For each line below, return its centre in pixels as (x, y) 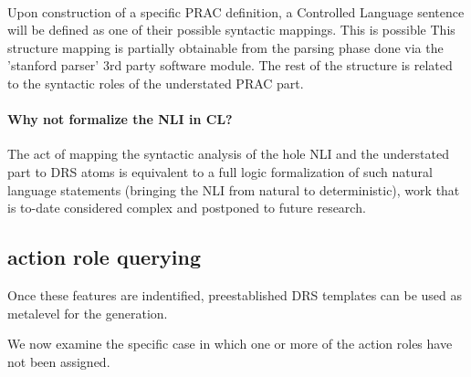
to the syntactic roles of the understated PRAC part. (156, 83)
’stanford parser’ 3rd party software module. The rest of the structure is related (230, 65)
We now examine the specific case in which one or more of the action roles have (230, 344)
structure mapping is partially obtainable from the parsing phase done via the (225, 47)
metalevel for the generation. (88, 313)
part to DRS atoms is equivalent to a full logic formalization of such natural (220, 171)
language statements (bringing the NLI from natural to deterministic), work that (234, 189)
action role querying (105, 257)
